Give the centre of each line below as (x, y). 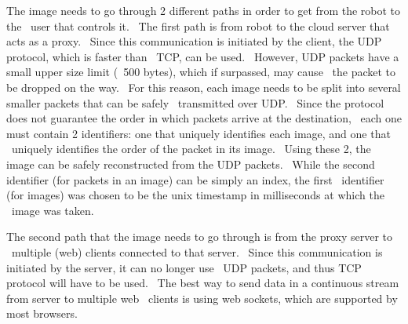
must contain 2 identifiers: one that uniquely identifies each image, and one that (199, 133)
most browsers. (42, 313)
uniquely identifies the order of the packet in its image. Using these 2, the (191, 149)
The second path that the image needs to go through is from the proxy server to (200, 237)
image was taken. (53, 210)
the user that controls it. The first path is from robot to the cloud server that (198, 25)
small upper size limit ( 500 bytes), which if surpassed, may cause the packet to (201, 72)
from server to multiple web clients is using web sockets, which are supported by (202, 298)
